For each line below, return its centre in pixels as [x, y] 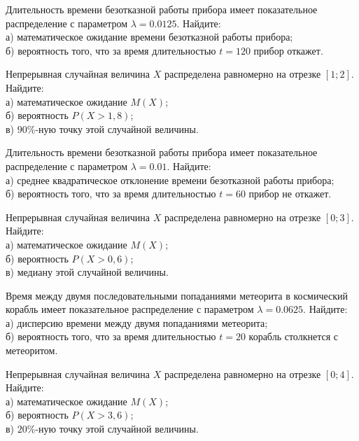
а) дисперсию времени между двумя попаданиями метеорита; [137, 322]
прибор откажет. [288, 50]
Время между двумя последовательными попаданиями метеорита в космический [177, 295]
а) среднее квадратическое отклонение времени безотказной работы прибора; [170, 180]
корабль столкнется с [293, 336]
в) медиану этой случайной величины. [87, 272]
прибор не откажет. [290, 194]
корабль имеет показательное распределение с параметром [130, 309]
